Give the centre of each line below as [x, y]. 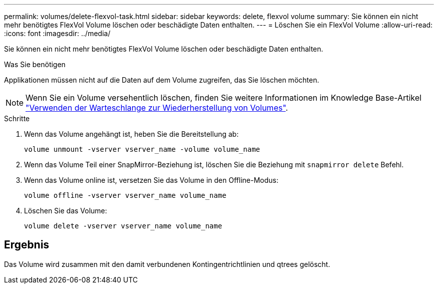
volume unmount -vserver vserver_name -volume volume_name [142, 149]
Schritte [17, 118]
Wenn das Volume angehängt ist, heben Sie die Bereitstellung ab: [131, 134]
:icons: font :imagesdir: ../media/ [57, 33]
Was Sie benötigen [35, 64]
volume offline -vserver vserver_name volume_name [125, 195]
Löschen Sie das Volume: [66, 211]
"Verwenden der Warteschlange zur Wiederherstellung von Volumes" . [157, 108]
